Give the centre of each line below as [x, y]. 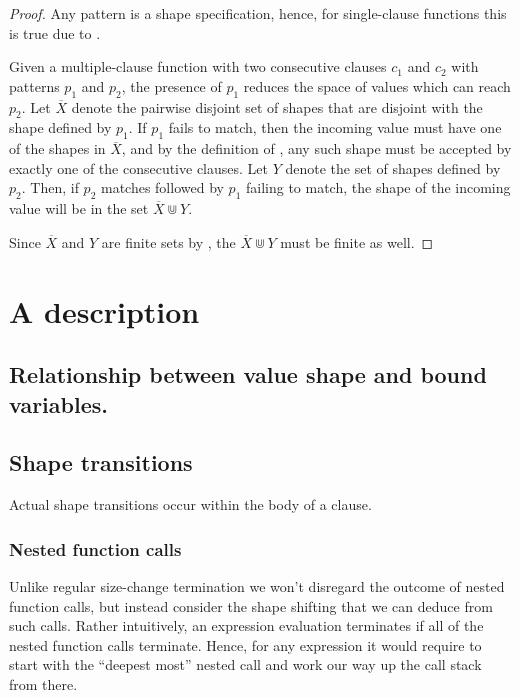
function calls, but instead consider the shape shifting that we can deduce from [251, 605]
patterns [34, 85]
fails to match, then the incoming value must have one [335, 127]
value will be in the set [79, 208]
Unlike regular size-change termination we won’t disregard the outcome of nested [257, 585]
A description [104, 310]
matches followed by [162, 187]
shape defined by [60, 127]
